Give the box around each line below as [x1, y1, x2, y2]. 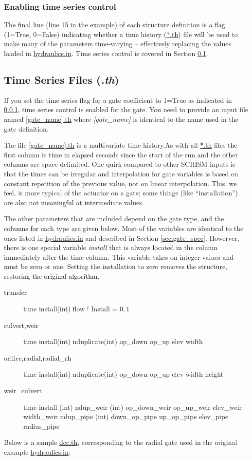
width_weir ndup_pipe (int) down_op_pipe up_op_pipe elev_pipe [23, 411, 229, 422]
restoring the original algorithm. [4, 270, 100, 281]
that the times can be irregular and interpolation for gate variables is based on [4, 168, 238, 178]
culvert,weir [4, 320, 39, 330]
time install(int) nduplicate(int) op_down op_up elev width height [23, 369, 224, 379]
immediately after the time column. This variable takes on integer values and [4, 251, 234, 262]
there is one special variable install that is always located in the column [4, 242, 217, 252]
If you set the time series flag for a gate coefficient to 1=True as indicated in [4, 95, 232, 105]
